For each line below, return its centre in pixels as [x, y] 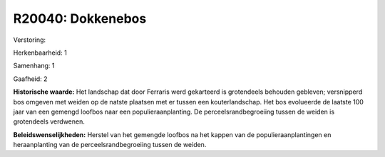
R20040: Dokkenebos [80, 18]
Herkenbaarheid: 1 [40, 53]
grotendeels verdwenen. [49, 121]
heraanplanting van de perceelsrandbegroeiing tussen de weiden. [110, 145]
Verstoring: [30, 40]
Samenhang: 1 [34, 66]
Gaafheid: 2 [30, 79]
